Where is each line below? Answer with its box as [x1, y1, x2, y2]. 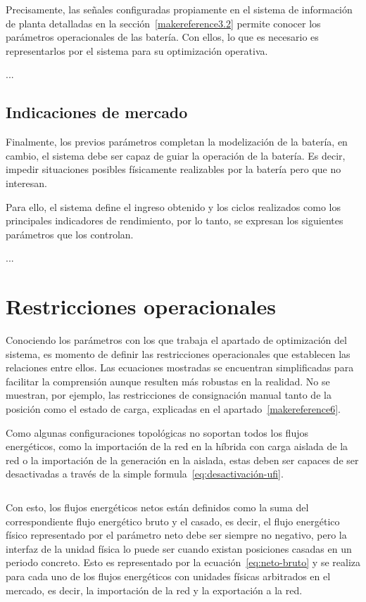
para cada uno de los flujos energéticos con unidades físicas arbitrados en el [6, 568, 331, 583]
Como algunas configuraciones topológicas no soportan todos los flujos [6, 425, 308, 440]
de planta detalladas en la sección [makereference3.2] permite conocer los [6, 15, 321, 30]
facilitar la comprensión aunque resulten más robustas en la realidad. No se [6, 373, 330, 388]
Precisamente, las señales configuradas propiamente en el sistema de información [6, 2, 353, 16]
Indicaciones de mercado [6, 101, 188, 123]
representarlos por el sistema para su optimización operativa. [6, 43, 268, 58]
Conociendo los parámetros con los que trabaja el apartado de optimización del [6, 333, 347, 347]
